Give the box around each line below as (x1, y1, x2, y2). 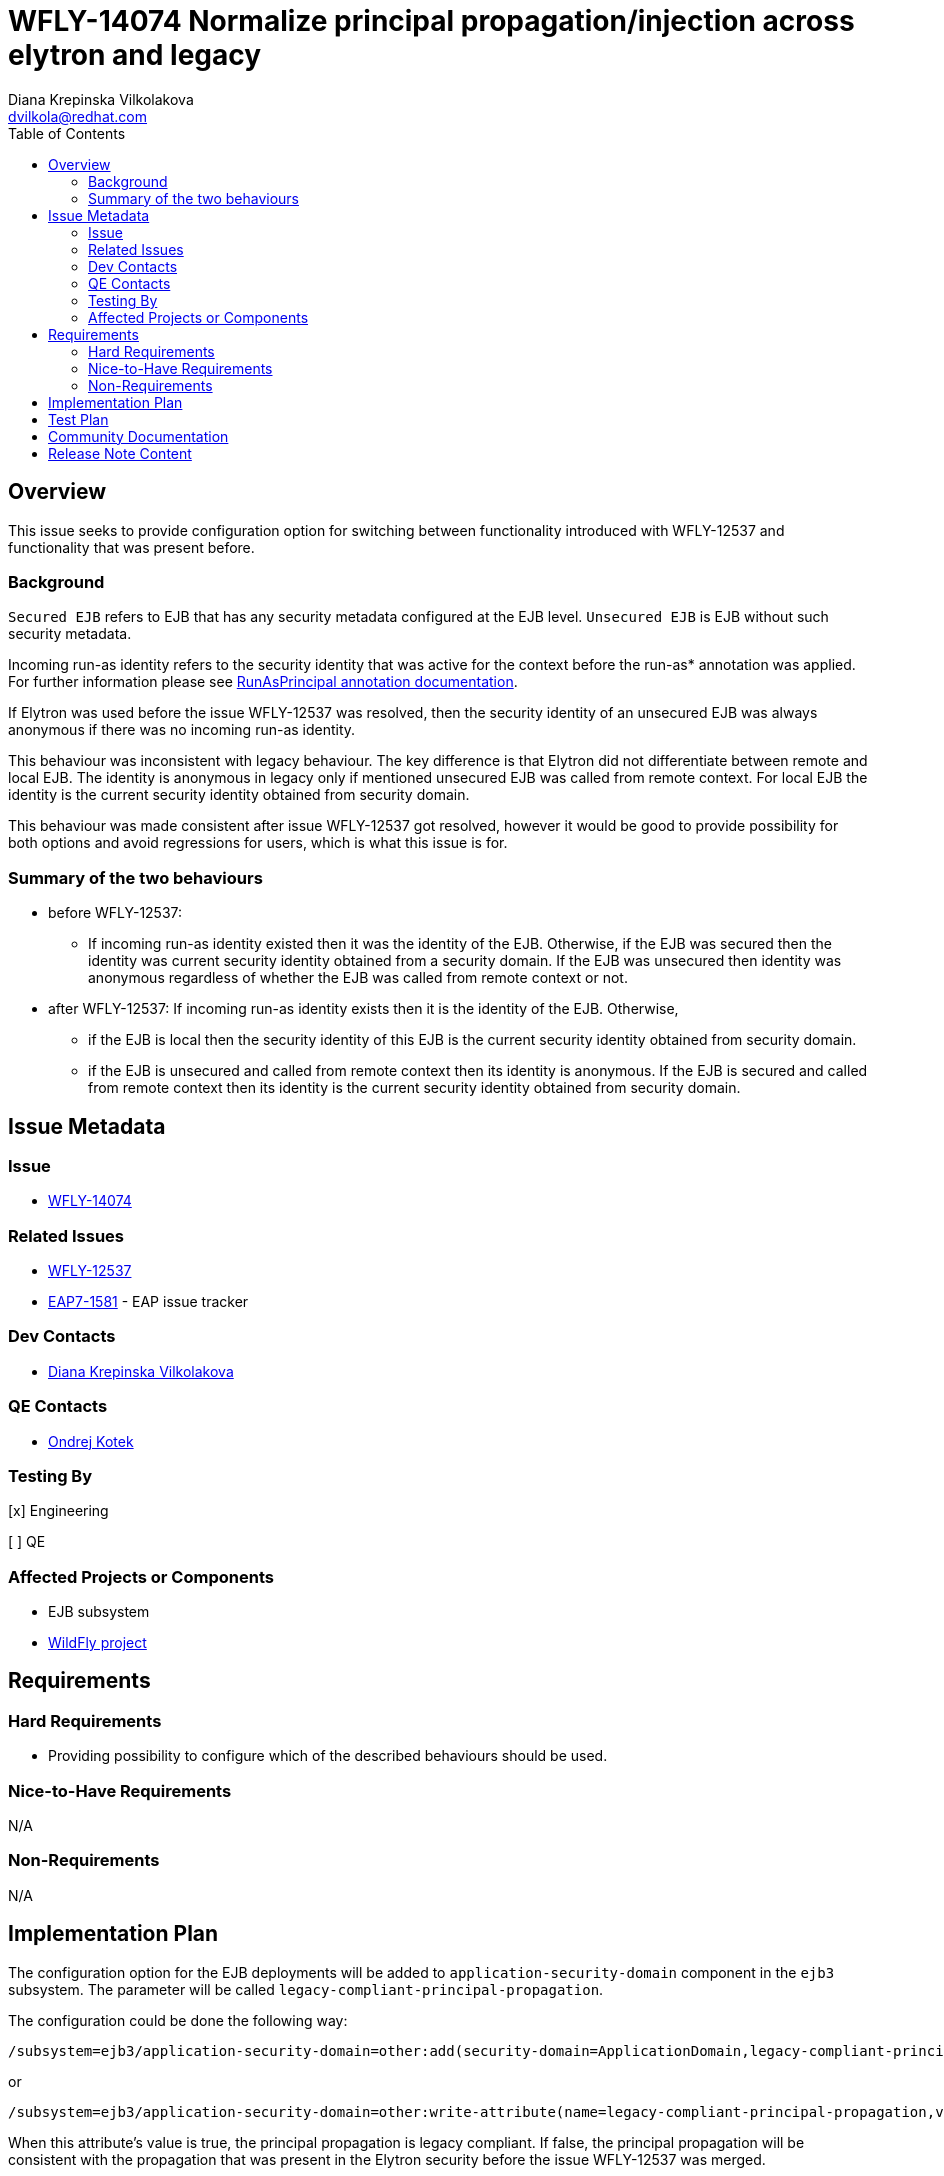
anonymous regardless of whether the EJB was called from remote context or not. (88, 969, 628, 987)
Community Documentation (48, 427, 229, 445)
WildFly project (48, 1634, 147, 1652)
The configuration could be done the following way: (8, 2011, 348, 2029)
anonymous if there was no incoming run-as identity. (8, 721, 356, 739)
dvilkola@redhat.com (8, 107, 148, 125)
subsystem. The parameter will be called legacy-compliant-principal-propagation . (8, 1980, 604, 1998)
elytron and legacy (8, 38, 262, 72)
